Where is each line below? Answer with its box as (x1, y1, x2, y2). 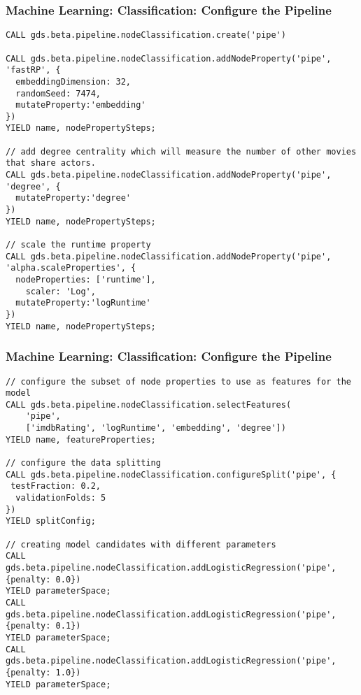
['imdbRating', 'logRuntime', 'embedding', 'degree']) (25, 423, 286, 434)
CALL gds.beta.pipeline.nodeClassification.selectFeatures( (6, 399, 292, 410)
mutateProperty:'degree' (15, 193, 131, 203)
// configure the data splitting (6, 458, 161, 468)
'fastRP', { (6, 65, 61, 76)
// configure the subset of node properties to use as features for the (6, 376, 351, 387)
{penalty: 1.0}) (6, 667, 81, 678)
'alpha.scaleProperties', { (6, 263, 136, 273)
